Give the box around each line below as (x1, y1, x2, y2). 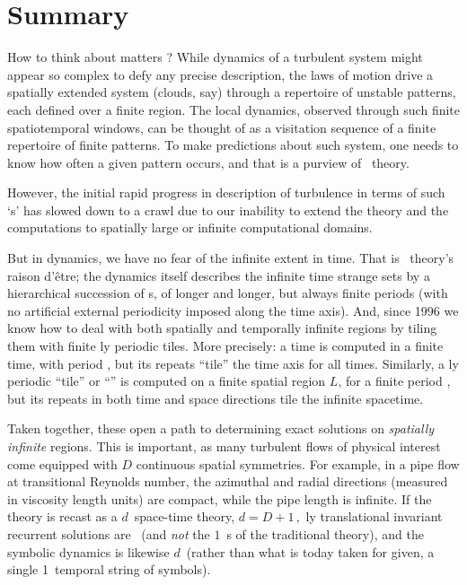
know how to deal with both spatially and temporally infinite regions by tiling (7, 319, 437, 337)
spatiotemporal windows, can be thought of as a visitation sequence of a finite (7, 118, 436, 136)
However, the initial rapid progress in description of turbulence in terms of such (7, 183, 445, 202)
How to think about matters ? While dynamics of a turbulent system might (7, 48, 423, 66)
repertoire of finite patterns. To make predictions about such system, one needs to (7, 135, 459, 154)
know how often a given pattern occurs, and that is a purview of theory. (7, 153, 410, 171)
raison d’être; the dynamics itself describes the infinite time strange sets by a (7, 266, 430, 284)
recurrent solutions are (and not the (7, 524, 210, 543)
